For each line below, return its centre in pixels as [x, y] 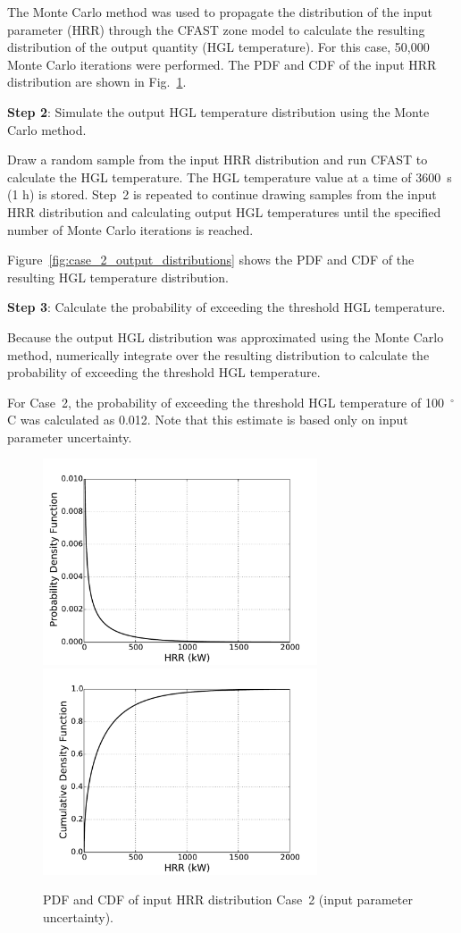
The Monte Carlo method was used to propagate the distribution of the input [220, 12]
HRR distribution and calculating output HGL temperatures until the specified [224, 211]
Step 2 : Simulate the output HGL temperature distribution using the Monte [218, 111]
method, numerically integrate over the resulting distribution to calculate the [218, 354]
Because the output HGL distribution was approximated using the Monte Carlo [226, 336]
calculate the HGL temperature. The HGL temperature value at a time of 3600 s [230, 177]
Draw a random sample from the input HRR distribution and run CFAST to [218, 160]
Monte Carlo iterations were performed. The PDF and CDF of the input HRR [222, 64]
